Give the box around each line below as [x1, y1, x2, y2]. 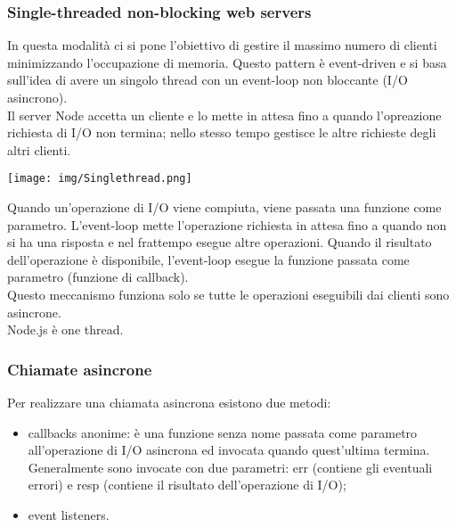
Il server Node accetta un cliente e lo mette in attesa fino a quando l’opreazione [7, 105, 442, 124]
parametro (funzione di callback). [7, 268, 189, 286]
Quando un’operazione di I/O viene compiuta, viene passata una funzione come [7, 198, 442, 217]
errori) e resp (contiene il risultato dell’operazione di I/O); [28, 475, 346, 494]
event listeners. [28, 505, 110, 523]
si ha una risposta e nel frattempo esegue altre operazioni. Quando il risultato [7, 233, 432, 251]
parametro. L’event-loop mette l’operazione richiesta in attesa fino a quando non [7, 215, 447, 234]
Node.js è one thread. [7, 320, 124, 339]
